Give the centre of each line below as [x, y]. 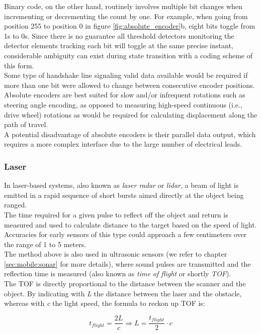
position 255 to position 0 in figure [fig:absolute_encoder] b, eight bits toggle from [130, 26]
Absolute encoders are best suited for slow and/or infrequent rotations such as [125, 95]
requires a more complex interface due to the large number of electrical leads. [123, 144]
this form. [19, 65]
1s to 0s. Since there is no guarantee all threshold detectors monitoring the [119, 35]
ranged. [16, 205]
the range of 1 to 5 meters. [45, 244]
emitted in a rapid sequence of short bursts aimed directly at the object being [124, 195]
